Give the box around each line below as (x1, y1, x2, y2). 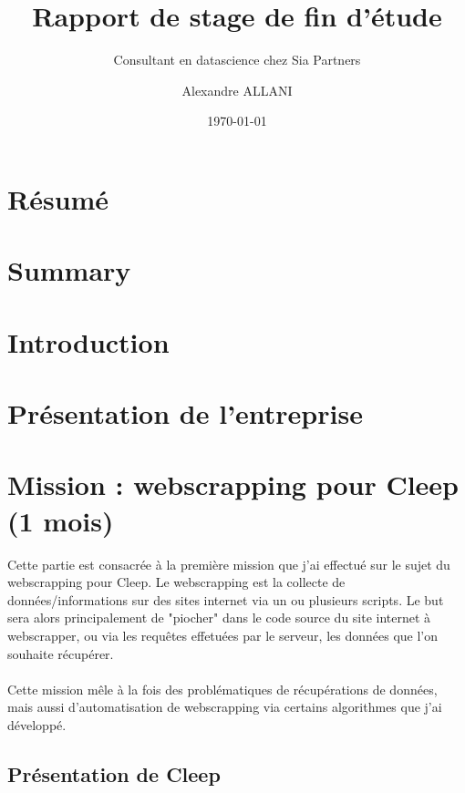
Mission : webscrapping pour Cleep (7, 466, 460, 503)
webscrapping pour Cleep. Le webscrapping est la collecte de (7, 572, 346, 592)
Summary (7, 252, 131, 289)
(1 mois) (7, 501, 114, 539)
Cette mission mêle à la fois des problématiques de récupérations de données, (7, 679, 438, 698)
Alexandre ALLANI (181, 80, 293, 99)
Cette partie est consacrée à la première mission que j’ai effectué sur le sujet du (7, 554, 450, 573)
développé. (7, 715, 67, 734)
